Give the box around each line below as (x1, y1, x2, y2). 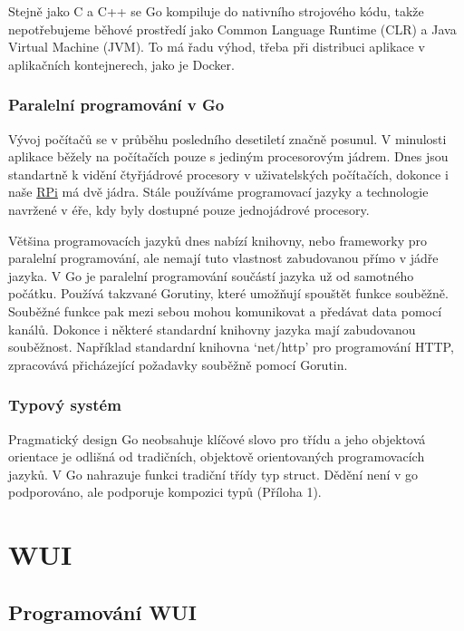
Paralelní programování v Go (8, 93, 225, 116)
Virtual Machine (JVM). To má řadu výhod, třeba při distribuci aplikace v (8, 37, 425, 56)
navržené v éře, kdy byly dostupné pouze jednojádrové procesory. (8, 199, 370, 218)
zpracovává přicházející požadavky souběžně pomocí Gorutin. (8, 354, 348, 374)
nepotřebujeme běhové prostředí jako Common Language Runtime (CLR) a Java (8, 19, 457, 38)
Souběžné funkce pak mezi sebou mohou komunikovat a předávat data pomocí (8, 301, 442, 320)
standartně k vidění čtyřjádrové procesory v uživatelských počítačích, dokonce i (8, 164, 449, 183)
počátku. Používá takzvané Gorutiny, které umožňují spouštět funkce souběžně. (8, 284, 449, 303)
